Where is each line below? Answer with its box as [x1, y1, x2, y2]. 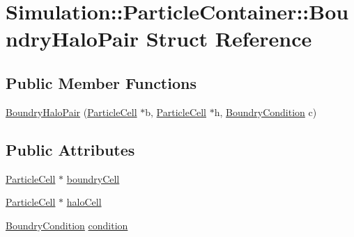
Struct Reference [146, 24, 312, 53]
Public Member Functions [6, 72, 197, 93]
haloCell [66, 195, 102, 209]
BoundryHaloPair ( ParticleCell [6, 104, 137, 119]
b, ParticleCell [145, 104, 206, 119]
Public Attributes [6, 138, 135, 160]
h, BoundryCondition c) [214, 104, 317, 119]
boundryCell [66, 171, 120, 186]
